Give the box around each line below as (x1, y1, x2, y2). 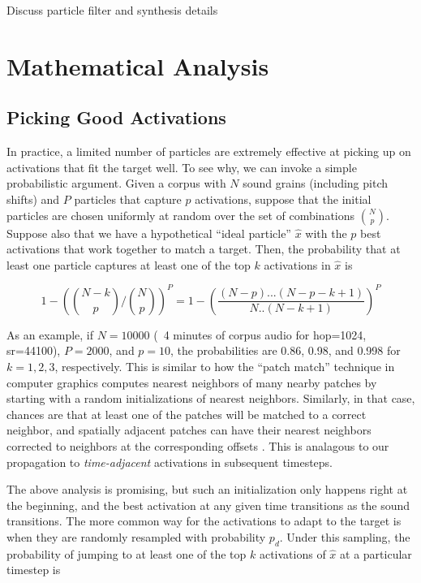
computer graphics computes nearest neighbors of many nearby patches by (6, 374, 377, 391)
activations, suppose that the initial (195, 190, 372, 207)
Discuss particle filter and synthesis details (6, 2, 218, 18)
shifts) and (6, 190, 60, 207)
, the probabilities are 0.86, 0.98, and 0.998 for (170, 342, 401, 359)
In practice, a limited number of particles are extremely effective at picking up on (6, 143, 411, 160)
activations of (259, 545, 326, 562)
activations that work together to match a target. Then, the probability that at (6, 240, 401, 257)
